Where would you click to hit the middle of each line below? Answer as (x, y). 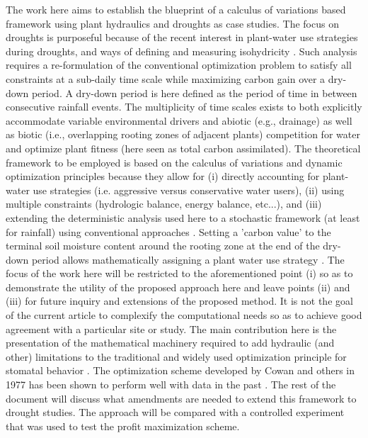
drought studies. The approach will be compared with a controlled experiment (175, 412)
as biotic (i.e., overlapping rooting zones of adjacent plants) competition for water (183, 134)
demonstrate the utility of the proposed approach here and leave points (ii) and (178, 287)
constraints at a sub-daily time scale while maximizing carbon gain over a (166, 78)
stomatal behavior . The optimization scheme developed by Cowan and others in (180, 370)
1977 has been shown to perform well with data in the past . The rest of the (171, 384)
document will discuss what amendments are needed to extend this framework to (181, 398)
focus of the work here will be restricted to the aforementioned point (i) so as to (179, 273)
